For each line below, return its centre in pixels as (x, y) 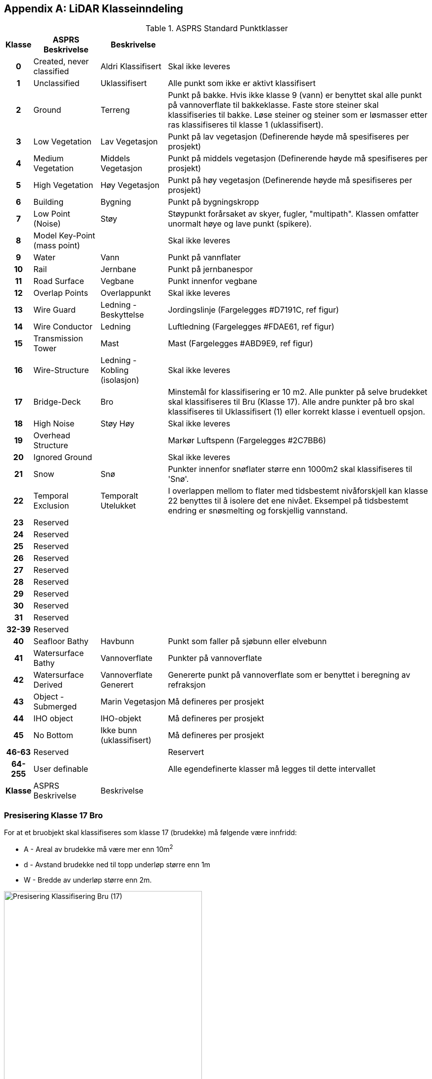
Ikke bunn (119, 730)
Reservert (186, 752)
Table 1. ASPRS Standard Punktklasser (217, 28)
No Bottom (53, 735)
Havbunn (118, 641)
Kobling (115, 370)
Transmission (58, 339)
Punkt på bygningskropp (214, 202)
